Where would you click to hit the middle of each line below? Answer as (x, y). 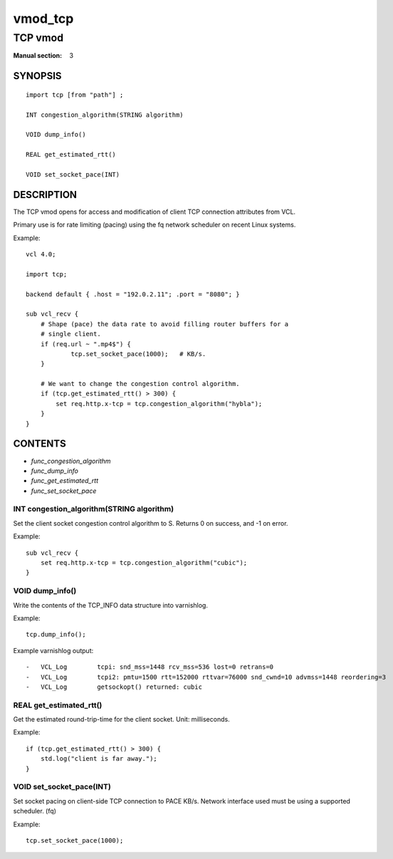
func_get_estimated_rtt (65, 481)
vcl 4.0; (41, 254)
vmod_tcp (43, 19)
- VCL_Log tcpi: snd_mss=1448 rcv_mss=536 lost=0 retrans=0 (150, 667)
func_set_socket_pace (64, 491)
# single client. (70, 334)
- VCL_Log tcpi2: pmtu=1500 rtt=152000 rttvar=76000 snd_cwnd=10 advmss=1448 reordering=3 (206, 677)
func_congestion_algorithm (71, 461)
